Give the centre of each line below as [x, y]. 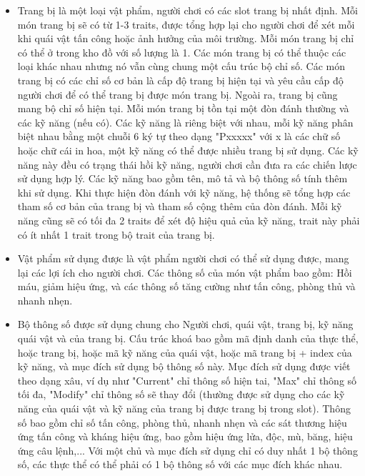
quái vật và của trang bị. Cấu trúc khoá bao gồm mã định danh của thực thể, [188, 338]
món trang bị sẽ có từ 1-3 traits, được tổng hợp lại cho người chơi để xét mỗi [186, 24]
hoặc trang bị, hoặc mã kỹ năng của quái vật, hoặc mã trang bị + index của [185, 352]
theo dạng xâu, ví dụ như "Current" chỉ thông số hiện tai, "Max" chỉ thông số [187, 380]
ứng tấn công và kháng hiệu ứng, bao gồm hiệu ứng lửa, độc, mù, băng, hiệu [185, 436]
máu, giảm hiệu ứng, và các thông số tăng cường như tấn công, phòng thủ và [186, 286]
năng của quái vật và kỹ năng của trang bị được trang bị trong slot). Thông [184, 408]
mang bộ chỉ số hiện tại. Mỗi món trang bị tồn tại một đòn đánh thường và [183, 108]
